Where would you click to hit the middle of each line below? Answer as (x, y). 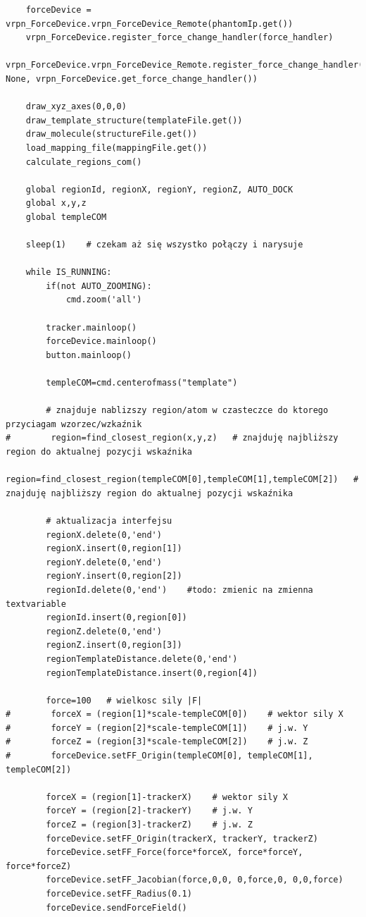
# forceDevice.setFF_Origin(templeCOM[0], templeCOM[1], (159, 756)
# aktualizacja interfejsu (109, 521)
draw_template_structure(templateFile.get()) (134, 120)
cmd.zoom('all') (104, 300)
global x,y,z (56, 203)
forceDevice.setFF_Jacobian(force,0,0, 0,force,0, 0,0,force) (195, 880)
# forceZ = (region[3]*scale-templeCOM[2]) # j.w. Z (157, 742)
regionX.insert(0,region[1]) (114, 549)
